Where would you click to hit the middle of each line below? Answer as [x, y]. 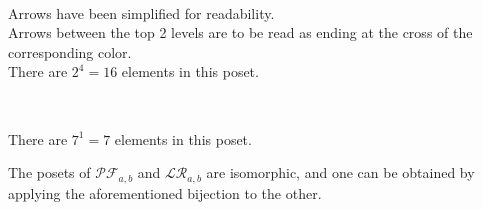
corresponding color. [70, 51]
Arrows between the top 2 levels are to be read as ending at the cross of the [240, 32]
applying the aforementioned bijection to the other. [165, 192]
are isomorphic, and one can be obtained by [340, 172]
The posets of [49, 172]
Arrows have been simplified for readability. [141, 12]
